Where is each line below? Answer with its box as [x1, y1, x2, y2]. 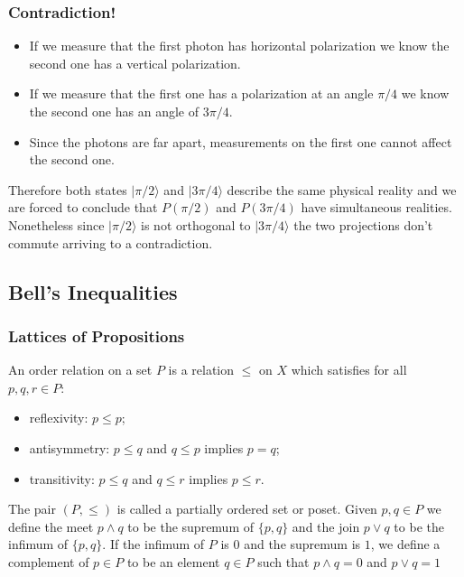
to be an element [126, 552, 220, 571]
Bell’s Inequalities [8, 277, 178, 305]
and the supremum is [244, 535, 361, 554]
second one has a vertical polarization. [29, 53, 241, 72]
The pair [8, 499, 56, 518]
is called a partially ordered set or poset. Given [116, 499, 377, 518]
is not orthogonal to [141, 215, 251, 234]
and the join [292, 517, 360, 535]
